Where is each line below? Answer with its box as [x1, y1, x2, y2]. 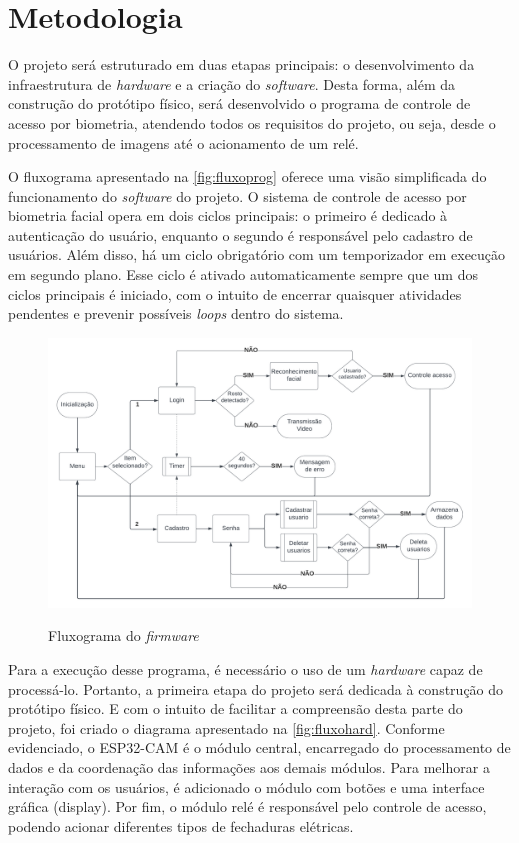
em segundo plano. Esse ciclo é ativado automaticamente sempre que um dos [8, 264, 478, 285]
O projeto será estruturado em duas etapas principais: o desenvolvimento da [8, 54, 475, 75]
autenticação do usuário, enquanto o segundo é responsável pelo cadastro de [8, 224, 473, 245]
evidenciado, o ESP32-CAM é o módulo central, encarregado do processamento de [8, 737, 511, 758]
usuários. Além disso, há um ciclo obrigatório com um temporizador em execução [8, 244, 506, 265]
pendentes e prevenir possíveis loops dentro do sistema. [8, 303, 344, 324]
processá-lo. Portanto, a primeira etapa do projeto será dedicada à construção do [8, 678, 504, 699]
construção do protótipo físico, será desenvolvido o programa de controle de [8, 93, 471, 114]
